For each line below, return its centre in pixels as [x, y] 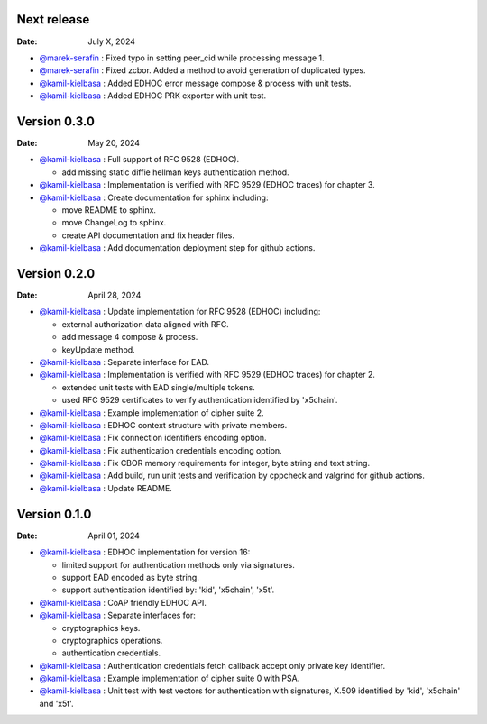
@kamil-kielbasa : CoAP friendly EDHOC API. [123, 602]
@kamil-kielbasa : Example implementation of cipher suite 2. [152, 412]
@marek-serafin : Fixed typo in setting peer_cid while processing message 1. [182, 58]
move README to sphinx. [109, 210]
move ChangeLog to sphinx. [114, 223]
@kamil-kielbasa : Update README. [106, 488]
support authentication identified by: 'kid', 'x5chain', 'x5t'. [168, 590]
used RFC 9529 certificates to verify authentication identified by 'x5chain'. [200, 400]
